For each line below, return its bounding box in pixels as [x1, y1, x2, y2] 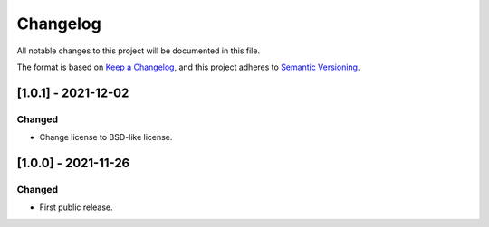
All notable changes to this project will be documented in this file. [16, 45, 261, 56]
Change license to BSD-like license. [39, 132, 173, 143]
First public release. [39, 202, 113, 213]
